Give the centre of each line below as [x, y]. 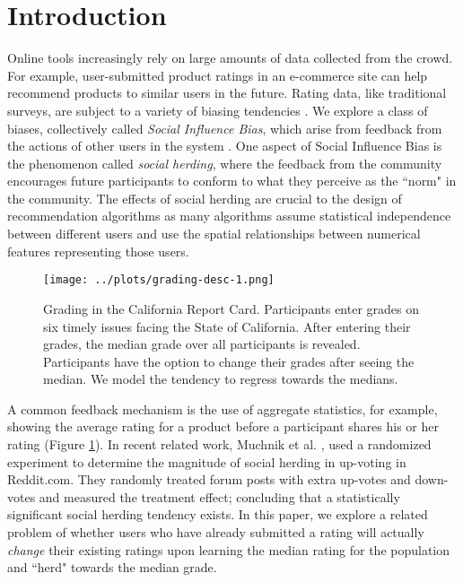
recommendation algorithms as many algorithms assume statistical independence [229, 216]
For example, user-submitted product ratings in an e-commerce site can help [218, 75]
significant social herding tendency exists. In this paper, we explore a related [218, 514]
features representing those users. [98, 251]
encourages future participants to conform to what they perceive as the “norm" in [232, 181]
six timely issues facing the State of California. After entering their [227, 326]
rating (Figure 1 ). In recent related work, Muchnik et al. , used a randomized [219, 444]
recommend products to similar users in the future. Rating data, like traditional [227, 93]
